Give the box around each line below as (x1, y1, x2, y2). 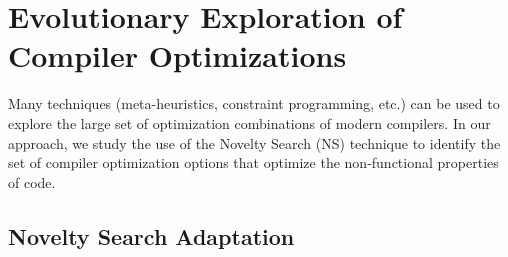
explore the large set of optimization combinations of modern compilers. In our (8, 112, 491, 133)
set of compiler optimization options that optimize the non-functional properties (8, 152, 499, 173)
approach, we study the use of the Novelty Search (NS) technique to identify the (8, 132, 501, 153)
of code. (8, 171, 56, 192)
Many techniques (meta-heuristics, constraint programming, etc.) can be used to (8, 93, 500, 114)
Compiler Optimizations (8, 35, 347, 76)
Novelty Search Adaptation (8, 220, 295, 251)
